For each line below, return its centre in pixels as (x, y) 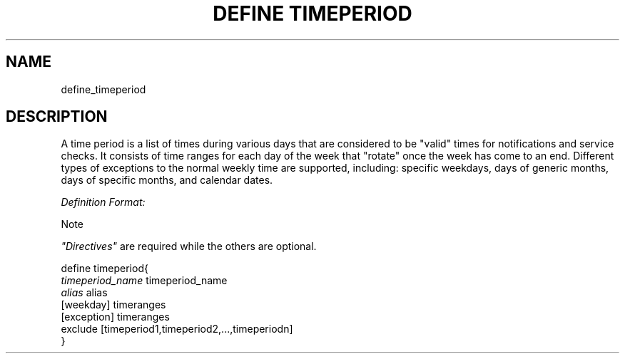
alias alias (84, 293)
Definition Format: (103, 202)
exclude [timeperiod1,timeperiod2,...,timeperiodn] (177, 329)
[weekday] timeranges (113, 305)
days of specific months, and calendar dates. (167, 180)
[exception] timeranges (115, 317)
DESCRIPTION (57, 117)
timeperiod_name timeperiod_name (144, 281)
